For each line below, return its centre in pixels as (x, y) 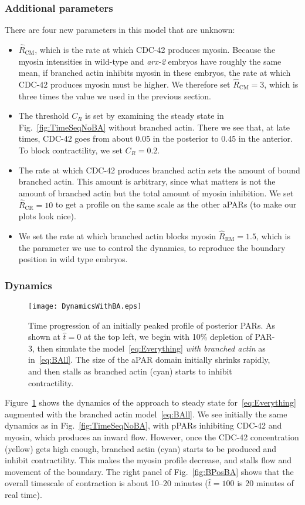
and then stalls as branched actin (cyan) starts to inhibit (130, 371)
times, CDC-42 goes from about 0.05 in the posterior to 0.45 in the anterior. (156, 138)
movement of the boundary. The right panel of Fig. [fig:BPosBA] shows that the (149, 471)
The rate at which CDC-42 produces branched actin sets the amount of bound (159, 170)
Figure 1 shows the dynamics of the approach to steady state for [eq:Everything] (150, 402)
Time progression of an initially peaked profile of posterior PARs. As (152, 325)
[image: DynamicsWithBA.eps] (85, 306)
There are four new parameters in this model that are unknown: (120, 30)
